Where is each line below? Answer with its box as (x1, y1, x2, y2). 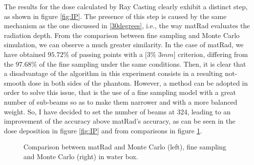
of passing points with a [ (71, 49, 147, 59)
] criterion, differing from (173, 49, 248, 59)
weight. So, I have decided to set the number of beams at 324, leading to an (4, 106, 231, 116)
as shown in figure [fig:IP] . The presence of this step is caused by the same (4, 11, 227, 21)
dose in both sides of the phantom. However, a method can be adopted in (28, 77, 248, 88)
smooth (4, 77, 26, 88)
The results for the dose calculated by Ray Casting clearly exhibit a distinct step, (4, 1, 248, 11)
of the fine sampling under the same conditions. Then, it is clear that (39, 58, 246, 69)
